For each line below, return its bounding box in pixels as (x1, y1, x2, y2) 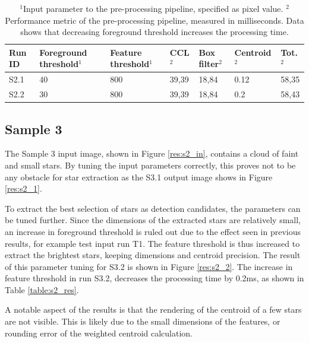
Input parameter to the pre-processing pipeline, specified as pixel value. (23, 2, 283, 14)
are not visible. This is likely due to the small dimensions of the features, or (5, 315, 280, 328)
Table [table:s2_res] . (5, 283, 79, 296)
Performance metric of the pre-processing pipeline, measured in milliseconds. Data (5, 14, 304, 26)
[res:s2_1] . (5, 182, 42, 195)
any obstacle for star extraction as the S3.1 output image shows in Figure (5, 170, 273, 183)
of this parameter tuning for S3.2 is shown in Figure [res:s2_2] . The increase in (5, 260, 293, 272)
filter (198, 58, 219, 70)
